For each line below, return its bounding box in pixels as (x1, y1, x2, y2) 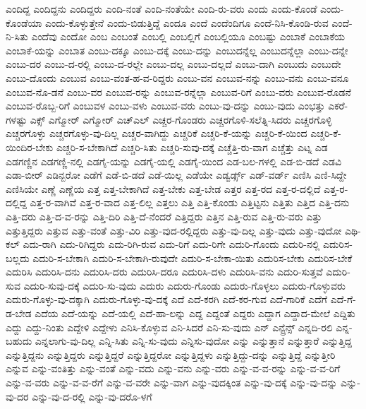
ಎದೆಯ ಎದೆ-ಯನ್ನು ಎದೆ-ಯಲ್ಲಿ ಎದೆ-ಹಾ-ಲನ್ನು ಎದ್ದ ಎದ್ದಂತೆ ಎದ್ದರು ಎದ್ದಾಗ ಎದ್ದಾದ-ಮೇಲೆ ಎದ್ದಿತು (35, 306, 355, 321)
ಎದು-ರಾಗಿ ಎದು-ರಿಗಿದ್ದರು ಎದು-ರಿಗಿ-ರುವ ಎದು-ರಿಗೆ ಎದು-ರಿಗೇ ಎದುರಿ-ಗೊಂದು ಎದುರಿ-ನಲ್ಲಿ (23, 237, 320, 251)
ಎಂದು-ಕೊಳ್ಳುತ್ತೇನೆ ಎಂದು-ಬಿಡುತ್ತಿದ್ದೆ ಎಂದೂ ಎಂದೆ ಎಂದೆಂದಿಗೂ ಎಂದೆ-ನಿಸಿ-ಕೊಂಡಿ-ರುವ (45, 15, 329, 30)
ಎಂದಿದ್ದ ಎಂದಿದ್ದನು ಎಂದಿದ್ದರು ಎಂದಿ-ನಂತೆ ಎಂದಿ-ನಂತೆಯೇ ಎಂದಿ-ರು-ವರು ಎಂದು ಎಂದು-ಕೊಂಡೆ (6, 1, 317, 16)
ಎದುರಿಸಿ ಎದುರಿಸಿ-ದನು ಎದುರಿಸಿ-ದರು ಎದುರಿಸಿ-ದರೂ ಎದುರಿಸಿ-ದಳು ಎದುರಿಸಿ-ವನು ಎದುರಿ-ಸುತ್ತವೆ (6, 264, 323, 279)
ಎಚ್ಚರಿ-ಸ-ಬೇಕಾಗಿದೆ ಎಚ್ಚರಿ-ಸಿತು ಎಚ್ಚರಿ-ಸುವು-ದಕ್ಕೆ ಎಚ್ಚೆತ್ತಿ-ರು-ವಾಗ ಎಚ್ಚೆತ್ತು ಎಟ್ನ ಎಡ (56, 139, 328, 154)
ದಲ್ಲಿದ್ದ (6, 195, 27, 210)
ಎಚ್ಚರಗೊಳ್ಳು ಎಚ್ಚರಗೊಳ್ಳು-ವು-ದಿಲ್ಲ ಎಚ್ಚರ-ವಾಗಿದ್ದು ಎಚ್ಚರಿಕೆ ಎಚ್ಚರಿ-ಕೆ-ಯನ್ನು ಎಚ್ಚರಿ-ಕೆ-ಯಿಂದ (6, 126, 307, 141)
